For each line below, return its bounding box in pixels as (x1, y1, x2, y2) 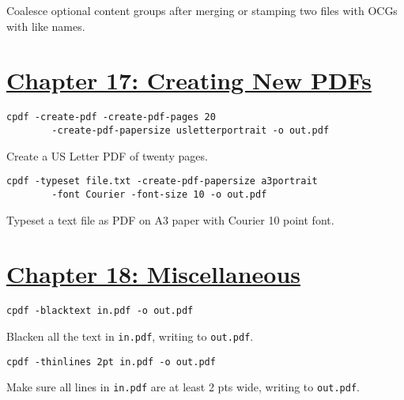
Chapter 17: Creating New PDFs (6, 64, 372, 96)
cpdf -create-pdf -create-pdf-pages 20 (6, 111, 216, 123)
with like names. (6, 17, 85, 34)
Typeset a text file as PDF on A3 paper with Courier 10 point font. (6, 211, 334, 228)
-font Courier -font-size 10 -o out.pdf (51, 188, 267, 200)
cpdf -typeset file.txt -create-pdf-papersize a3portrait (6, 175, 318, 187)
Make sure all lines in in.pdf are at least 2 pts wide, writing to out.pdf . (6, 379, 360, 395)
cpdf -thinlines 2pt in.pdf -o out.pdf (6, 356, 216, 368)
